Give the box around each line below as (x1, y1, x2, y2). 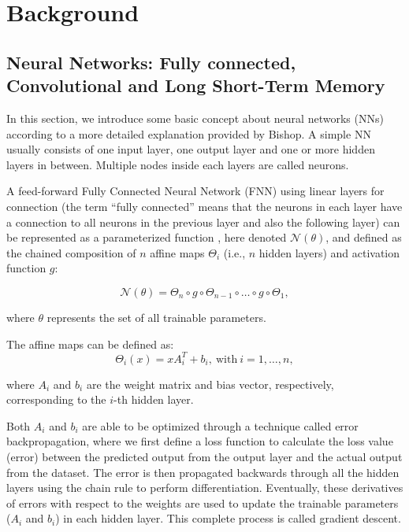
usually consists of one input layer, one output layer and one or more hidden (6, 141, 375, 157)
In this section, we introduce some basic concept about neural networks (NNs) (6, 109, 384, 126)
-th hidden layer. (113, 391, 194, 408)
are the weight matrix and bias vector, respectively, (86, 375, 334, 392)
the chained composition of (6, 244, 136, 260)
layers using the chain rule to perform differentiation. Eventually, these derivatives (6, 479, 403, 496)
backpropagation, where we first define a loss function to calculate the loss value (6, 433, 393, 449)
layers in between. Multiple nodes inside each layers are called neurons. (6, 156, 349, 172)
